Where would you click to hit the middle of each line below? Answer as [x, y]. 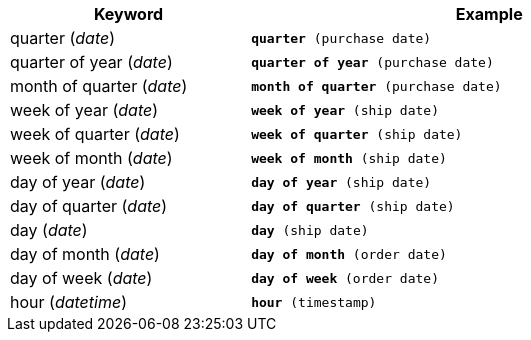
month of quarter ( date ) [99, 86]
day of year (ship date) [341, 182]
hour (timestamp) [314, 302]
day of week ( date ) [81, 278]
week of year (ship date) [345, 110]
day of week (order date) [345, 278]
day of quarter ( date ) [89, 206]
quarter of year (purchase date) [372, 62]
